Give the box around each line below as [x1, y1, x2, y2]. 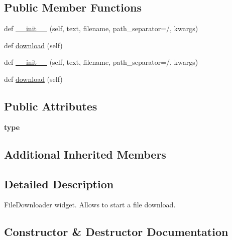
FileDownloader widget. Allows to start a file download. [4, 199, 176, 210]
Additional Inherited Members [4, 146, 166, 162]
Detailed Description [4, 176, 114, 191]
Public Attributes [4, 98, 97, 113]
